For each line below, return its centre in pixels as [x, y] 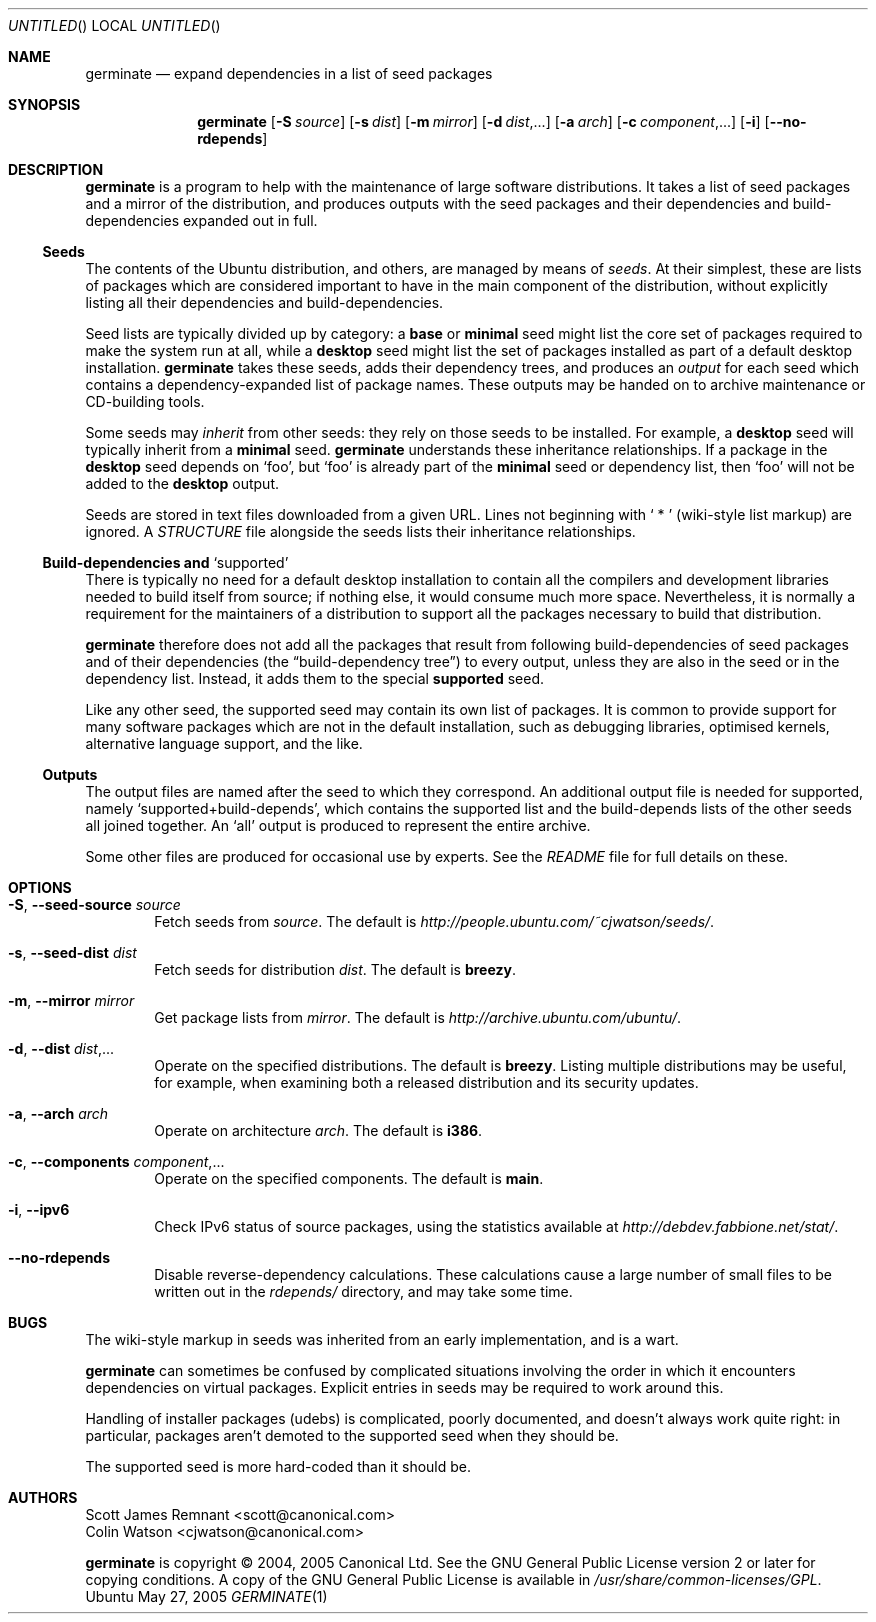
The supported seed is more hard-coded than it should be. [278, 1466]
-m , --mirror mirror [71, 1000]
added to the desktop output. [182, 483]
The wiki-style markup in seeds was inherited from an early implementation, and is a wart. [382, 1339]
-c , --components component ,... [116, 1161]
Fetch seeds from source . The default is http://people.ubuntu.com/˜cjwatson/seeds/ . [434, 921]
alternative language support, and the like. [224, 743]
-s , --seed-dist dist [72, 952]
